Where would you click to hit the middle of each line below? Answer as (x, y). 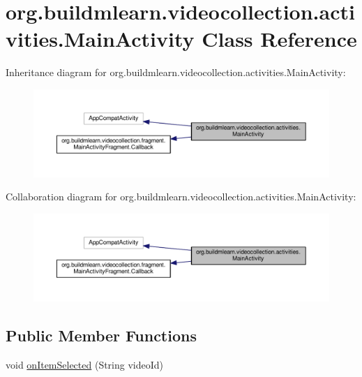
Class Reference (279, 39)
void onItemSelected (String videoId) (85, 364)
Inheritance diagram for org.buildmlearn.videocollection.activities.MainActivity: (176, 72)
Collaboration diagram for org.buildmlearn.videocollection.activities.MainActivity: (181, 197)
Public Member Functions (101, 335)
